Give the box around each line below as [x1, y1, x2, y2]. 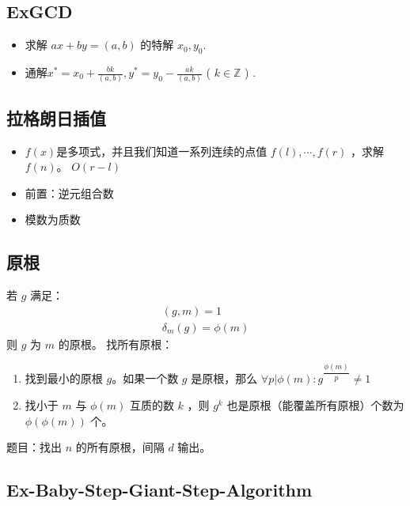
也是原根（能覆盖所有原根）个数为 [226, 396, 404, 413]
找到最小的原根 [25, 370, 103, 387]
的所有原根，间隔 [75, 439, 165, 455]
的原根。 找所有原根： [58, 335, 173, 352]
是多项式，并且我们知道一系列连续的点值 [56, 142, 268, 159]
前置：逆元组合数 [25, 184, 114, 201]
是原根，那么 [191, 370, 258, 387]
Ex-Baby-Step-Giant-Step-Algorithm [6, 478, 313, 502]
